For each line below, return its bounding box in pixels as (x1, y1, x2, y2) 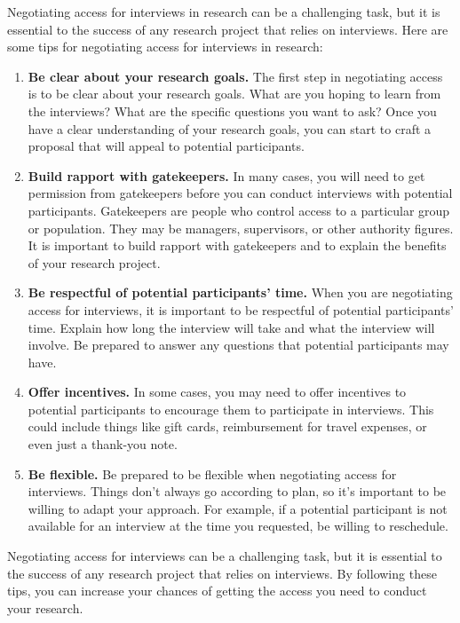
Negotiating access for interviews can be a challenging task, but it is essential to (7, 547, 442, 565)
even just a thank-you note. (28, 435, 178, 453)
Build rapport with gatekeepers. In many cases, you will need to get (28, 166, 425, 185)
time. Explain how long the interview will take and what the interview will (28, 318, 435, 336)
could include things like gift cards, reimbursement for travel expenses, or (28, 417, 427, 436)
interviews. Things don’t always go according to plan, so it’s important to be (28, 482, 447, 501)
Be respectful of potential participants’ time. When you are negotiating (28, 283, 453, 302)
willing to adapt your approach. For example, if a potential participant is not (28, 499, 448, 517)
